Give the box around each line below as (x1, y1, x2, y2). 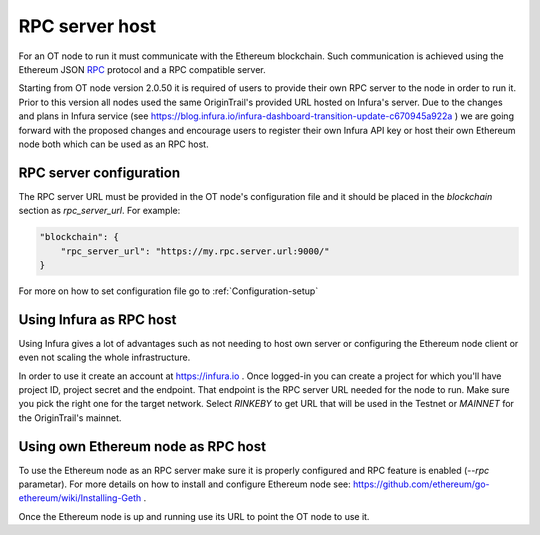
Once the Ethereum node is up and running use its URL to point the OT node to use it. (18, 510, 370, 522)
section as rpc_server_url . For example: (18, 205, 181, 217)
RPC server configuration (18, 164, 180, 181)
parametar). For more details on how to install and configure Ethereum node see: (18, 478, 352, 490)
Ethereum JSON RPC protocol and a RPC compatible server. (18, 63, 267, 75)
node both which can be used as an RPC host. (18, 138, 209, 150)
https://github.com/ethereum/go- (352, 478, 490, 490)
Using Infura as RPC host (18, 311, 177, 328)
